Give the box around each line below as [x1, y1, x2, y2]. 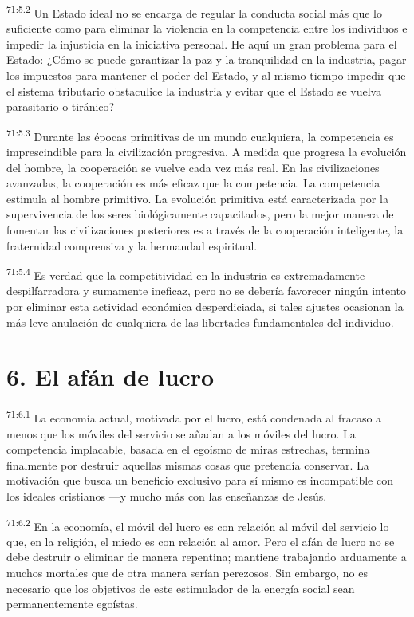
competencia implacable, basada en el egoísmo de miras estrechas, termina [6, 441, 370, 458]
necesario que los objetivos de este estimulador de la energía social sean [6, 580, 355, 596]
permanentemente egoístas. [6, 595, 138, 612]
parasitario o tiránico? [6, 98, 115, 115]
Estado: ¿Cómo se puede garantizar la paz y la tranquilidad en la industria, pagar [6, 51, 407, 68]
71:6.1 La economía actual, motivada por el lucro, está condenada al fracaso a [6, 407, 382, 426]
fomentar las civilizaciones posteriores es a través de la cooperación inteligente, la [6, 222, 404, 238]
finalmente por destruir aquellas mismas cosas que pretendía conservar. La [6, 456, 369, 473]
